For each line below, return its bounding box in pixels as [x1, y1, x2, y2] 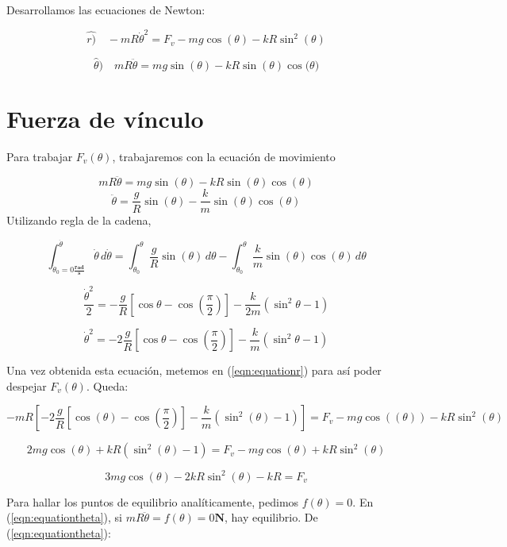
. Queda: [86, 377, 129, 394]
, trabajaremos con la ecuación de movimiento [112, 148, 336, 164]
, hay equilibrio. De [224, 509, 318, 526]
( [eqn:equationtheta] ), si [6, 509, 122, 526]
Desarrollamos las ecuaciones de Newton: [6, 2, 205, 17]
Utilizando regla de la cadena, [6, 211, 152, 228]
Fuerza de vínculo [6, 102, 204, 134]
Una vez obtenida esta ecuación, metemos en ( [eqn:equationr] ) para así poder [6, 362, 382, 379]
